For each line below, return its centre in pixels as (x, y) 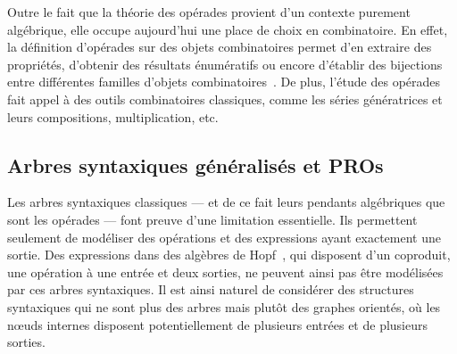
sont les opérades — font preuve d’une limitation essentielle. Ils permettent (212, 219)
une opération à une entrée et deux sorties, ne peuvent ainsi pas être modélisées (225, 272)
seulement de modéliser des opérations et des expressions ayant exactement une (224, 237)
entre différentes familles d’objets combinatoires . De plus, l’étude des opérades (224, 82)
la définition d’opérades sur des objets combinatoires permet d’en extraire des (220, 47)
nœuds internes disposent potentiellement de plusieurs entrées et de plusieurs (218, 324)
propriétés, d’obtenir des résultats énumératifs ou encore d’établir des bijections (225, 64)
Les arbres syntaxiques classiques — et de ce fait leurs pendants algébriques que (226, 202)
